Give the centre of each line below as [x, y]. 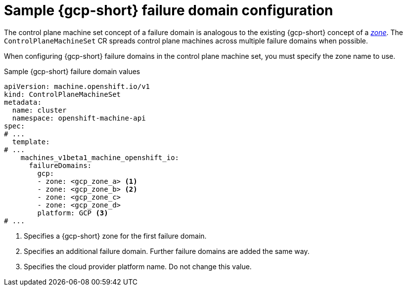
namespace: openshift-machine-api [79, 118]
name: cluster [39, 110]
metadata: [23, 102]
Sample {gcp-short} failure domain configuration [169, 10]
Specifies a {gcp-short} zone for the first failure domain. [115, 236]
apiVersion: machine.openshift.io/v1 [77, 86]
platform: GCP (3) [73, 213]
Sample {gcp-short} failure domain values [72, 71]
